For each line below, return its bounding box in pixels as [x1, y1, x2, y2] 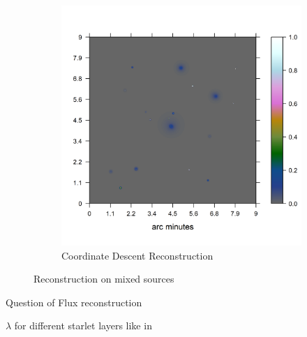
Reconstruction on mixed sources [33, 271, 174, 286]
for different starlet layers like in [14, 318, 152, 333]
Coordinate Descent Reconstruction [61, 248, 214, 262]
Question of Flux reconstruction [6, 294, 142, 309]
